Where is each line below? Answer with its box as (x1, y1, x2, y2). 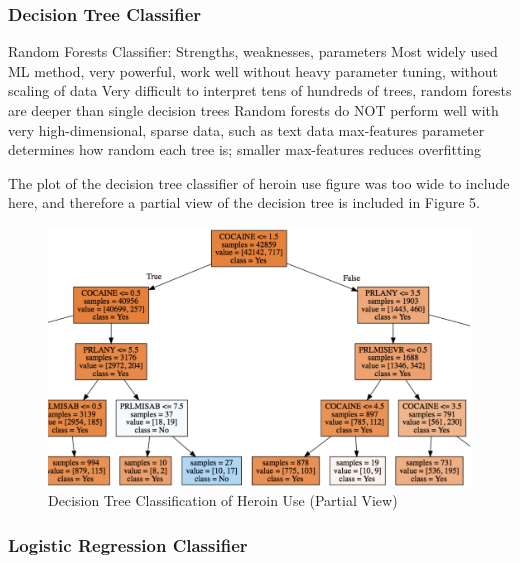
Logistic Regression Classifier (8, 532, 248, 557)
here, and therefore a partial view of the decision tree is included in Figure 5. (8, 192, 480, 213)
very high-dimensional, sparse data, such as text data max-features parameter (8, 119, 485, 140)
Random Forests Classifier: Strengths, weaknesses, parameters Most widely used (8, 41, 498, 62)
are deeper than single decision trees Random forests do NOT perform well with (8, 100, 499, 120)
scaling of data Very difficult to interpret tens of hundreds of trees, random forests (8, 80, 512, 101)
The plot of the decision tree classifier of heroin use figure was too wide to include (8, 172, 510, 193)
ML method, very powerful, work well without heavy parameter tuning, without (8, 60, 499, 81)
